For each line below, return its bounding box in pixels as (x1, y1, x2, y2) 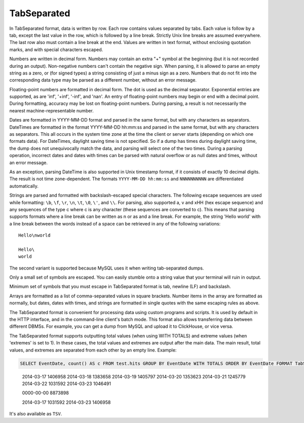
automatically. (9, 183, 39, 189)
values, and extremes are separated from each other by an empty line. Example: (9, 347, 177, 353)
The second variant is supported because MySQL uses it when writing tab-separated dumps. (9, 265, 204, 271)
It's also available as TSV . (9, 411, 62, 417)
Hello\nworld (18, 233, 51, 238)
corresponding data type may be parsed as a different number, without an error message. (9, 77, 197, 83)
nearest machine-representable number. (9, 107, 94, 113)
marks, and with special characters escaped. (9, 46, 103, 53)
